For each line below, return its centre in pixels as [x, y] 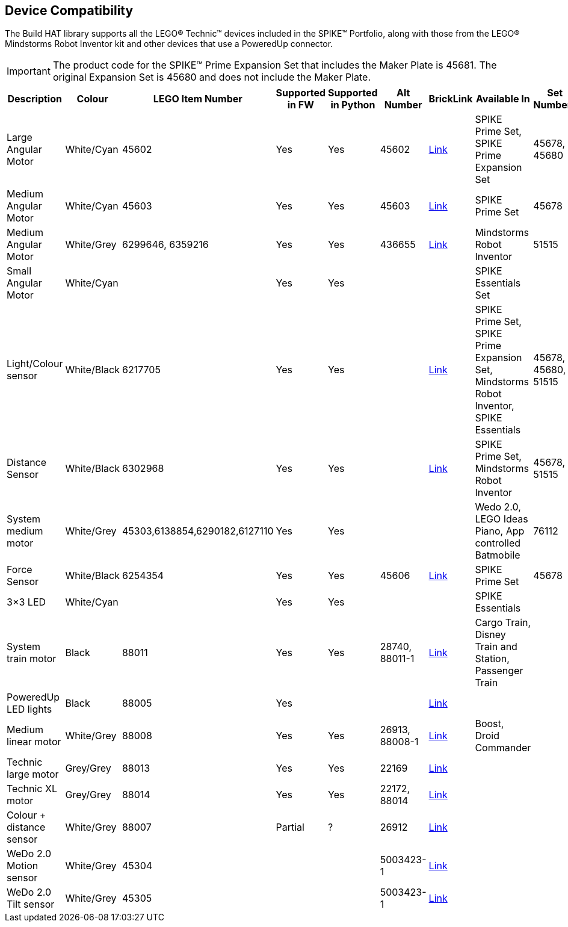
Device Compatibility [69, 11]
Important [29, 71]
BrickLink [451, 99]
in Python [353, 105]
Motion [23, 866]
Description [35, 99]
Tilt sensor [31, 904]
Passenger [499, 671]
